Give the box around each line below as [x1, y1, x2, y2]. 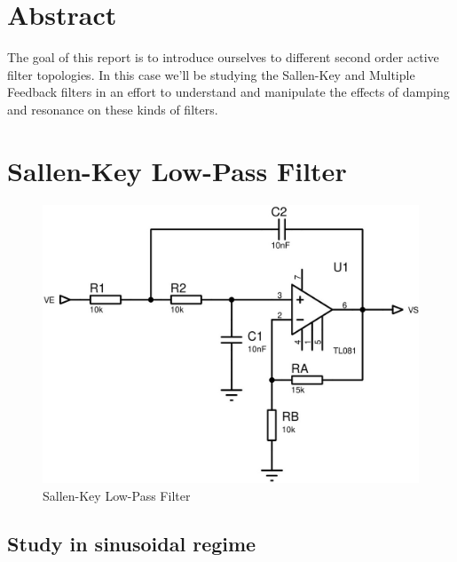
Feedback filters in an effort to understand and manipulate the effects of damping [7, 83, 450, 101]
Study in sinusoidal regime [7, 530, 256, 558]
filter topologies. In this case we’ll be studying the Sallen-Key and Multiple [7, 65, 415, 83]
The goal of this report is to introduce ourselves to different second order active [7, 48, 439, 67]
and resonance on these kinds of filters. [7, 99, 218, 118]
